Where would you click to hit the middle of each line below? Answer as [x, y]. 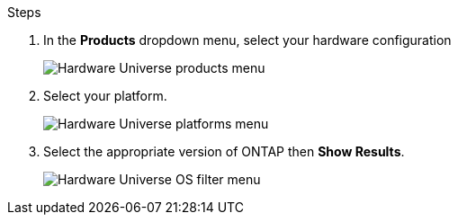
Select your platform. [105, 96]
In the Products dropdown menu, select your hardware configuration [247, 40]
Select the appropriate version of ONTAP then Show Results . [224, 151]
